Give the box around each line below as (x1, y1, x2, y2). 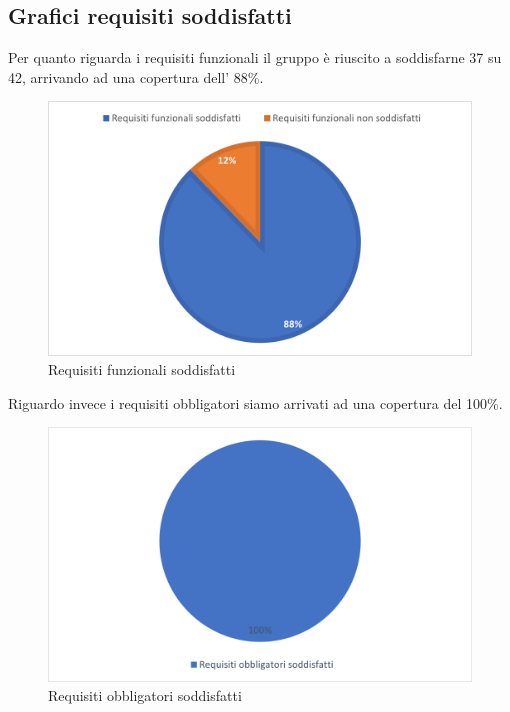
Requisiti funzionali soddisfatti (48, 359, 236, 380)
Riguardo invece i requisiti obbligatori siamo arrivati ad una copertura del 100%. (8, 392, 503, 413)
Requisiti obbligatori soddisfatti (48, 685, 242, 706)
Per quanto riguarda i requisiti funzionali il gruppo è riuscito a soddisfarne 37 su (8, 47, 502, 68)
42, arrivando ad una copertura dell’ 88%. (8, 66, 264, 87)
